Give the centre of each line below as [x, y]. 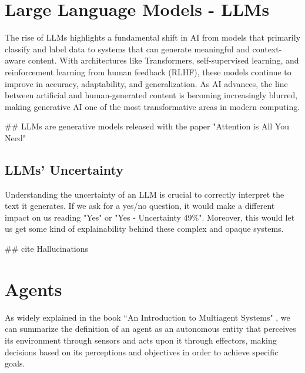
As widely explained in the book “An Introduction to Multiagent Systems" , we [148, 317]
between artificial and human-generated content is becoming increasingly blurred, [151, 95]
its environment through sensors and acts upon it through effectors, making [141, 340]
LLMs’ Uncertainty [64, 169]
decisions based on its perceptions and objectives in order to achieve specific [142, 352]
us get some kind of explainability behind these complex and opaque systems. [144, 229]
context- [267, 49]
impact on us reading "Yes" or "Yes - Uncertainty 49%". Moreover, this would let [150, 217]
